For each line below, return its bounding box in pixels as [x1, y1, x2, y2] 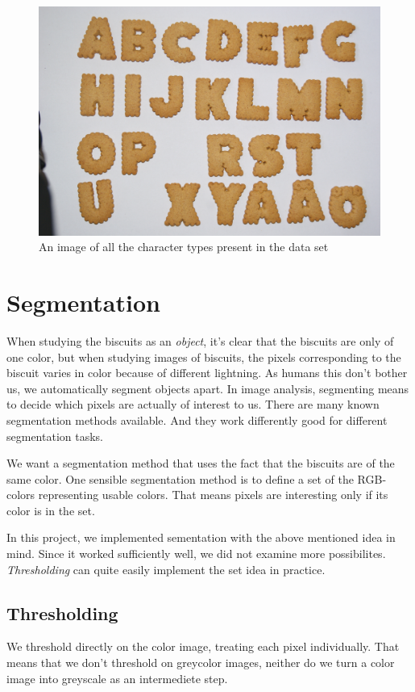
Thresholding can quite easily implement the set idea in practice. [6, 560, 326, 577]
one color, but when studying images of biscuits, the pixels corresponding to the [6, 348, 401, 365]
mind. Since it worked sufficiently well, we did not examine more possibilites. [6, 545, 386, 562]
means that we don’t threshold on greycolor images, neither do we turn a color [6, 654, 395, 671]
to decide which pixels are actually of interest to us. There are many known [6, 396, 380, 413]
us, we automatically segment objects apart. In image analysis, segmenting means [6, 380, 409, 396]
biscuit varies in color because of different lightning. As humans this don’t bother [6, 364, 408, 381]
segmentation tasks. [6, 427, 103, 444]
